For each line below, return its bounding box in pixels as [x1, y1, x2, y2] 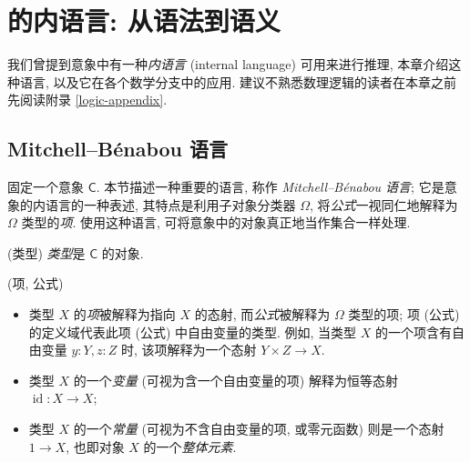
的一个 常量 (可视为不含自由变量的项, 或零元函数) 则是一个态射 [73, 419, 444, 438]
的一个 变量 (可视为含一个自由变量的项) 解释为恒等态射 [73, 370, 398, 389]
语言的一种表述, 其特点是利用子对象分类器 [45, 195, 296, 214]
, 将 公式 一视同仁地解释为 [310, 195, 458, 214]
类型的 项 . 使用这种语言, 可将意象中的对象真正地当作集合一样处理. [21, 213, 411, 232]
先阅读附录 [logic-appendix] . [7, 90, 168, 109]
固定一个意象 [7, 177, 84, 196]
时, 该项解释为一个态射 [120, 340, 257, 359]
